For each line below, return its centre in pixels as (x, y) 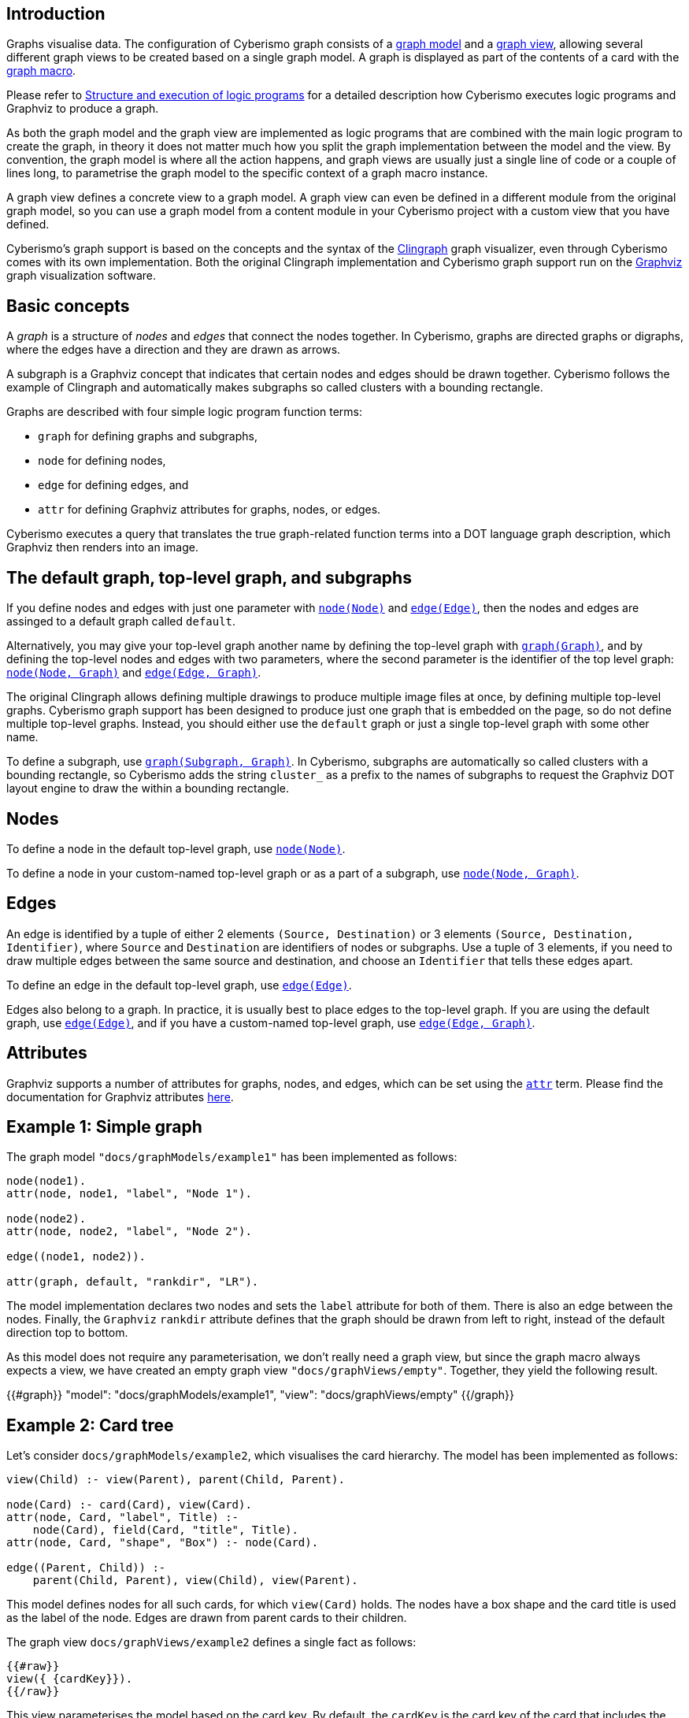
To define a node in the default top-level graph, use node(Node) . (176, 848)
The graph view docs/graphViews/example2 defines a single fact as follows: (211, 1642)
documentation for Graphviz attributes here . (120, 1096)
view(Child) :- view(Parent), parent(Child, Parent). (176, 1480)
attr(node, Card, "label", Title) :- (123, 1518)
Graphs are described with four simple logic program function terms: (185, 412)
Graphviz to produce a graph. (83, 109)
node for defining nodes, (102, 461)
